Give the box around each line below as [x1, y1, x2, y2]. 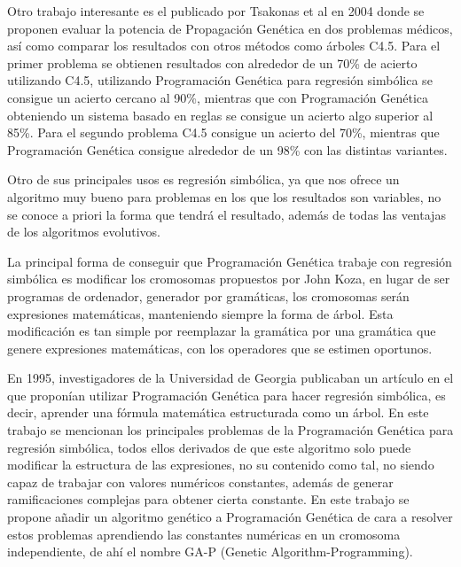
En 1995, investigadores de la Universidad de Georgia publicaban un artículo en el [7, 369, 454, 387]
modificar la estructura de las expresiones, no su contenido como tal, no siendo [7, 455, 434, 474]
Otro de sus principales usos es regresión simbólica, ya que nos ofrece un [7, 170, 400, 189]
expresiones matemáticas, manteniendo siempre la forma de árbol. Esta [7, 304, 394, 322]
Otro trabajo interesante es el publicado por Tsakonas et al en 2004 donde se [7, 2, 425, 19]
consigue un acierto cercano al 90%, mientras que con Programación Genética [7, 88, 429, 106]
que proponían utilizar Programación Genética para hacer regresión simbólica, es [7, 385, 446, 404]
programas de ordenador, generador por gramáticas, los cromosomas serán [7, 286, 410, 305]
